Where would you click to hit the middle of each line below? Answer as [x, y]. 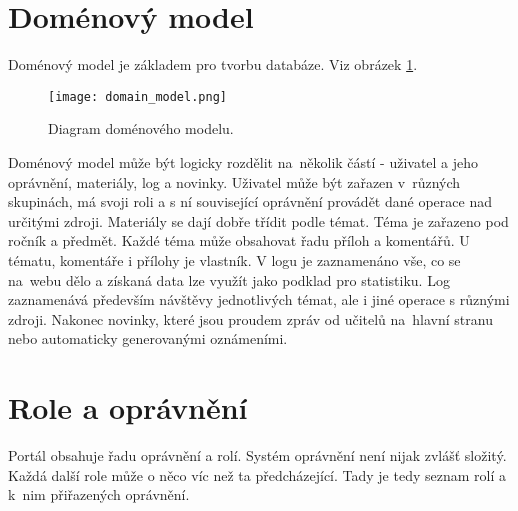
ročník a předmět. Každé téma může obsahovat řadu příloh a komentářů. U [239, 240]
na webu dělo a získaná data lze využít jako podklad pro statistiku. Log [229, 279]
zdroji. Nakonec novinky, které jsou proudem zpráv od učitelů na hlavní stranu [250, 318]
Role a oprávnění [128, 407]
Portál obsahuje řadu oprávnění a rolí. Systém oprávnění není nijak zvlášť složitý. [257, 455]
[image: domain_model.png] [137, 96]
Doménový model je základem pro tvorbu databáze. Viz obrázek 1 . [213, 64]
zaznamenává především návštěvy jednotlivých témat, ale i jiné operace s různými [259, 299]
